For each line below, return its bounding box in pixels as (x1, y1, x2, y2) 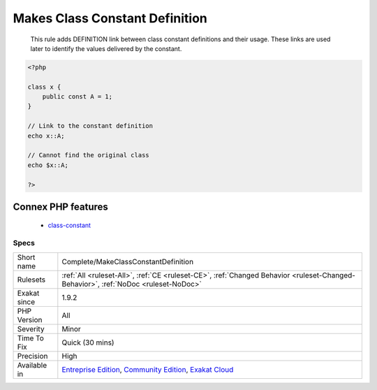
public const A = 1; (42, 93, 113, 101)
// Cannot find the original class (27, 151, 149, 159)
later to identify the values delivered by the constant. (30, 44, 182, 52)
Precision (17, 351, 48, 361)
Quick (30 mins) (61, 338, 114, 347)
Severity (17, 324, 45, 333)
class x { (27, 82, 61, 91)
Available (17, 360, 47, 370)
